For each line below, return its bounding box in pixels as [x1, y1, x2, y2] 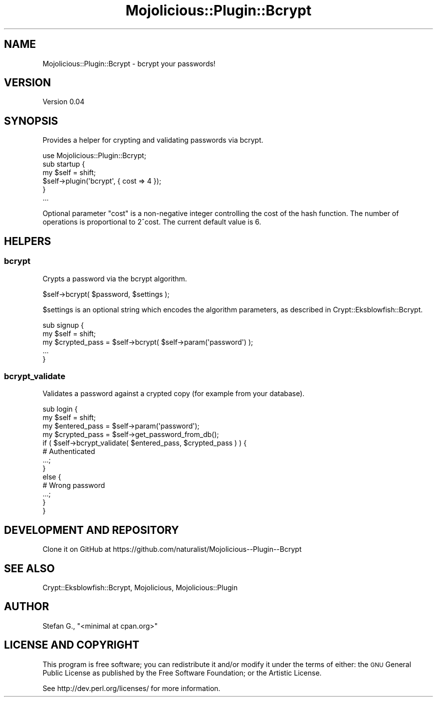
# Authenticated [42, 447, 95, 456]
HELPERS [4, 234, 51, 247]
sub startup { [42, 160, 85, 169]
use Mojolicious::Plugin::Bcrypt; [42, 151, 147, 160]
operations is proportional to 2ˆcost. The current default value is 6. [42, 218, 261, 227]
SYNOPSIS [4, 114, 58, 127]
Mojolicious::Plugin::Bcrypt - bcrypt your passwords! [42, 59, 216, 68]
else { [42, 472, 61, 481]
